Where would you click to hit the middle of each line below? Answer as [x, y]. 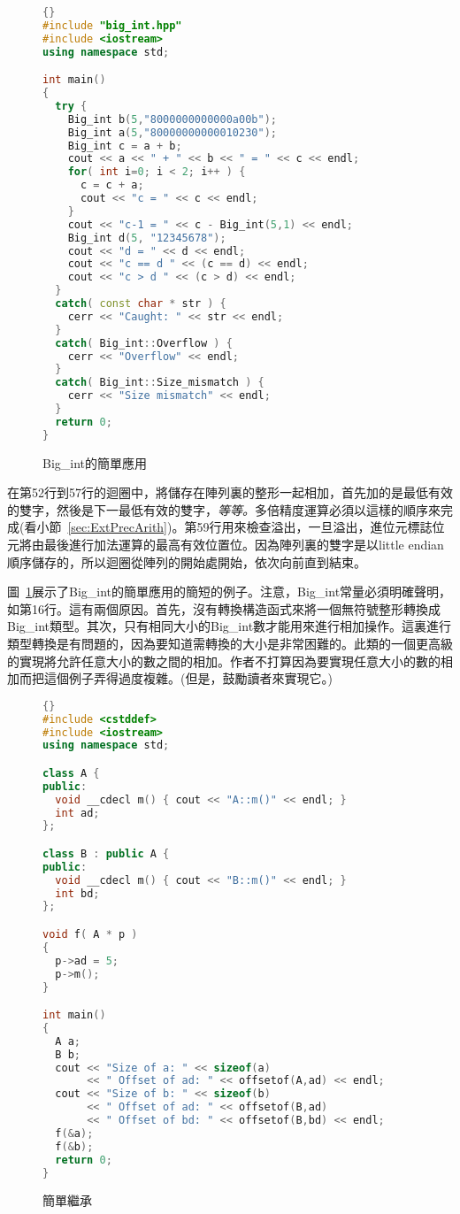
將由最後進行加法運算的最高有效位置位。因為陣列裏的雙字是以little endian [231, 545]
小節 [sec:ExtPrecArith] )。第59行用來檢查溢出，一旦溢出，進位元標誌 [234, 527]
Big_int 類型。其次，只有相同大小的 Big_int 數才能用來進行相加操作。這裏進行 [230, 626]
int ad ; [77, 813]
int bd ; [77, 893]
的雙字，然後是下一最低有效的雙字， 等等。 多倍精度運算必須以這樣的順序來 [224, 509]
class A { [71, 773]
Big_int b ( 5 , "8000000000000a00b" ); [172, 119]
